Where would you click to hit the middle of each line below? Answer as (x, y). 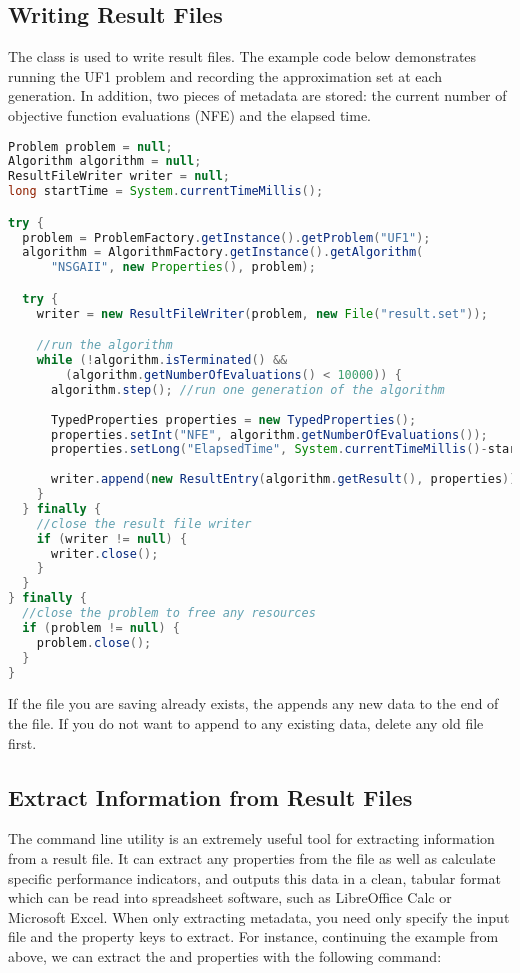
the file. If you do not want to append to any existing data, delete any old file (246, 723)
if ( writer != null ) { (112, 538)
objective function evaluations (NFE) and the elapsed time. (190, 114)
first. (22, 742)
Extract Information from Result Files (210, 796)
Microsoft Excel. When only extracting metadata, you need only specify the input (259, 916)
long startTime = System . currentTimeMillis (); (166, 191)
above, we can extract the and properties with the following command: (225, 955)
